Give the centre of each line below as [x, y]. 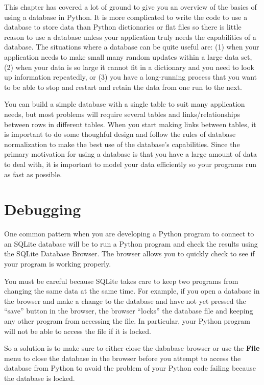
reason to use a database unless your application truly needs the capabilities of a [130, 37]
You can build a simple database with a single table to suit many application [125, 104]
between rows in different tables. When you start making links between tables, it [130, 124]
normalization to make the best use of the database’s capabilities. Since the [122, 144]
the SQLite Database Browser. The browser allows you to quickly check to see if [129, 254]
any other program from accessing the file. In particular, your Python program [127, 320]
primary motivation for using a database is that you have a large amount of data [131, 154]
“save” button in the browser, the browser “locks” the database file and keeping [129, 311]
